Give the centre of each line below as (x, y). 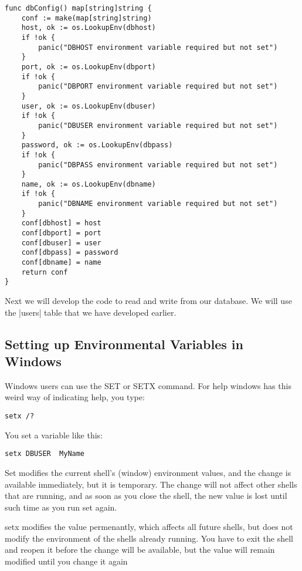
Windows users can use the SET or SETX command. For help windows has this (148, 385)
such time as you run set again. (61, 507)
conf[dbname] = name (61, 263)
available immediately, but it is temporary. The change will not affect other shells (151, 484)
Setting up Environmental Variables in (124, 344)
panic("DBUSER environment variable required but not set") (158, 125)
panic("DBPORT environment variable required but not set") (158, 87)
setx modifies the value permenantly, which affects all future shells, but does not (149, 527)
